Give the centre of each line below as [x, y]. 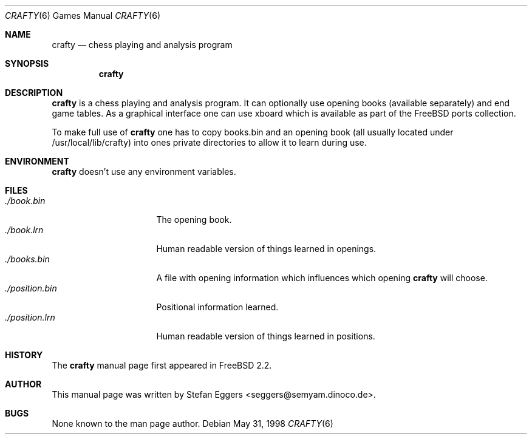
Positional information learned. [217, 307]
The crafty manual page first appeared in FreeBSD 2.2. [162, 365]
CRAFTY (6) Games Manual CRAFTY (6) [83, 15]
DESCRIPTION [34, 93]
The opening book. [194, 219]
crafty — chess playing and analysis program [142, 45]
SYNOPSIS [27, 63]
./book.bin [25, 201]
